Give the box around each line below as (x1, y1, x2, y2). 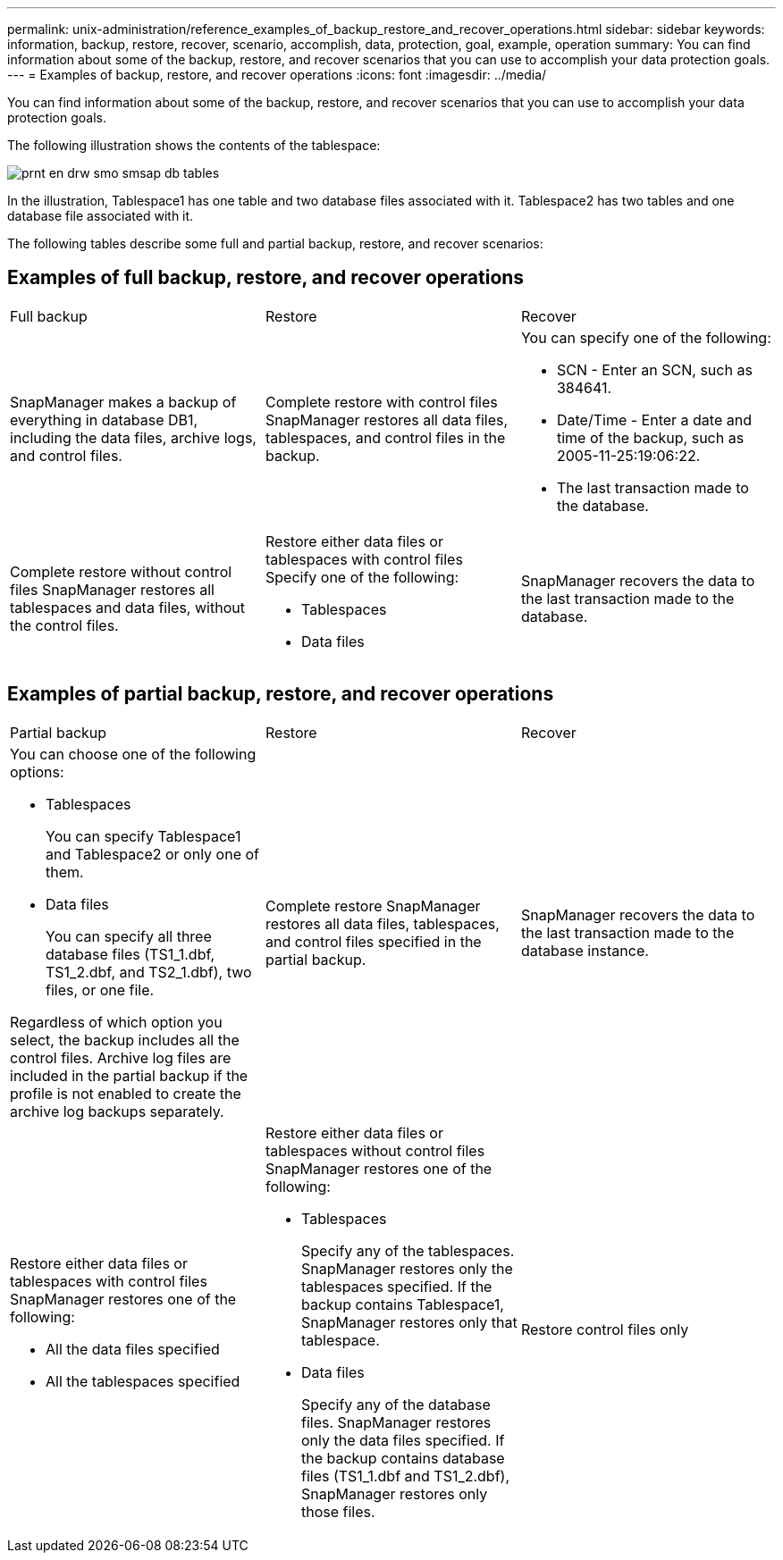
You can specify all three (46, 927, 212, 945)
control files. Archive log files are (10, 1048, 232, 1067)
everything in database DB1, (10, 410, 198, 429)
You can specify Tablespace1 (46, 826, 241, 845)
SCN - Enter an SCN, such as (556, 360, 753, 379)
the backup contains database (300, 1448, 505, 1467)
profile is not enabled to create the (10, 1084, 241, 1103)
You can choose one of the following (10, 744, 257, 763)
